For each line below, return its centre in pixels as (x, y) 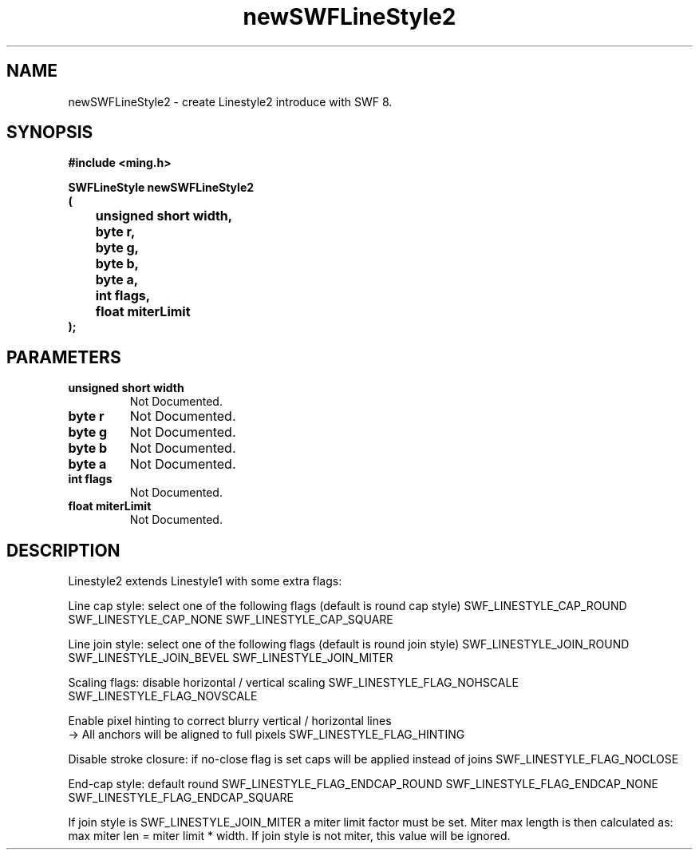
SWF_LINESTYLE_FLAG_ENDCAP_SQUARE (181, 798)
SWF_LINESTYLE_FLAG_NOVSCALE (163, 696)
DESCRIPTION (63, 550)
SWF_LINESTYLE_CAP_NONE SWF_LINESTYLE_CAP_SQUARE (231, 620)
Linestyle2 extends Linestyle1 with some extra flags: (205, 581)
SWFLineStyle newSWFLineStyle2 (161, 188)
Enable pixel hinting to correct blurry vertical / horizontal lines (230, 721)
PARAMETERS (64, 357)
